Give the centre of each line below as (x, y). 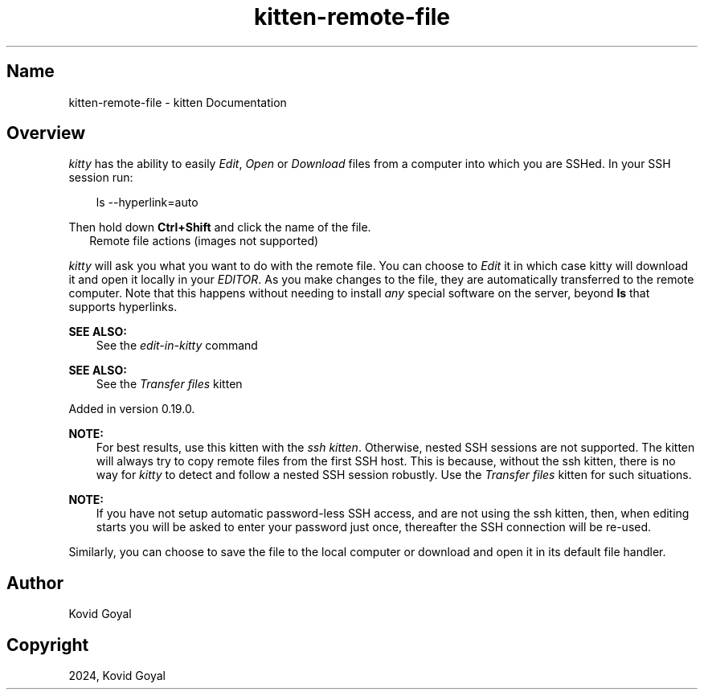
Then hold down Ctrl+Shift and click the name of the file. (220, 227)
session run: (101, 178)
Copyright (48, 645)
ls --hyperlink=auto (147, 203)
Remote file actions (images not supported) (204, 241)
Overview (46, 133)
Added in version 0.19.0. (132, 409)
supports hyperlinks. (123, 307)
